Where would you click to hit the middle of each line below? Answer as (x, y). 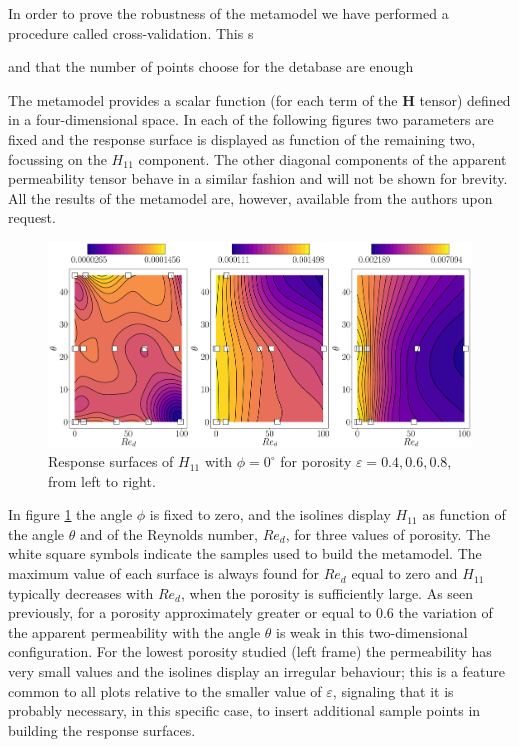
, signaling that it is (393, 690)
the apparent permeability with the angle (134, 631)
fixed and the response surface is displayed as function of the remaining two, (242, 138)
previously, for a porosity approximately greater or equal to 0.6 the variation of (250, 612)
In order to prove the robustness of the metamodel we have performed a (228, 13)
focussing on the (57, 158)
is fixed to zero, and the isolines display (270, 514)
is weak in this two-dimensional (372, 631)
